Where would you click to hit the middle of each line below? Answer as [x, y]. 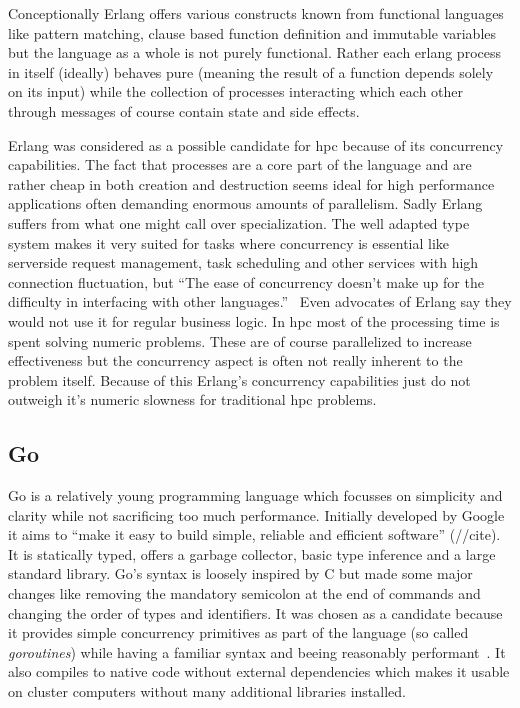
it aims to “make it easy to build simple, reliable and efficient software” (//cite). [254, 534]
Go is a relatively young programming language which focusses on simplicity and [255, 495]
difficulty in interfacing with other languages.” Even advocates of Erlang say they [260, 301]
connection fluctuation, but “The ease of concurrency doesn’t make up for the [246, 281]
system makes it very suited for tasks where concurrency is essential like [229, 242]
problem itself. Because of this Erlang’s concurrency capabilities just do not [239, 379]
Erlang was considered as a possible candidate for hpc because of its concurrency [256, 144]
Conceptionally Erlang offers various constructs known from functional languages [256, 13]
